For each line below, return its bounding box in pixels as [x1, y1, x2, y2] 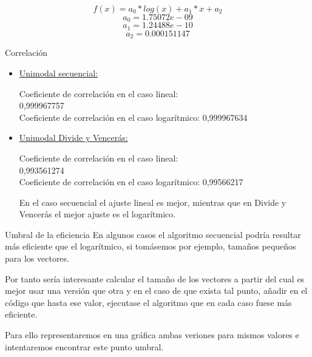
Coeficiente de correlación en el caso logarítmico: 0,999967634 [19, 110, 248, 123]
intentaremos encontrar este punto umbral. [5, 340, 164, 353]
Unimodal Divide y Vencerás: [19, 131, 128, 144]
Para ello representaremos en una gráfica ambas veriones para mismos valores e [5, 328, 299, 341]
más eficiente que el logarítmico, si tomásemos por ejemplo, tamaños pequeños [5, 240, 296, 253]
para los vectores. [5, 252, 69, 265]
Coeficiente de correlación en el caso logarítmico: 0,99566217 [19, 175, 243, 188]
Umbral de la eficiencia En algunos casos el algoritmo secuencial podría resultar [5, 228, 301, 240]
